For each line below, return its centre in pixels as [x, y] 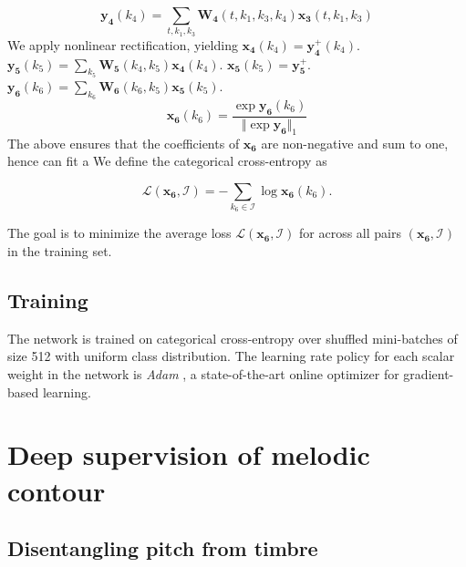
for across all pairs [350, 233]
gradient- [429, 374]
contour [57, 490]
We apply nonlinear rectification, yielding [123, 44]
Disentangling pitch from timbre [163, 548]
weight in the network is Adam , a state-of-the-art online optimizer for [203, 374]
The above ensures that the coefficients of [124, 143]
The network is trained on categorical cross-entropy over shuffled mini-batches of [233, 338]
